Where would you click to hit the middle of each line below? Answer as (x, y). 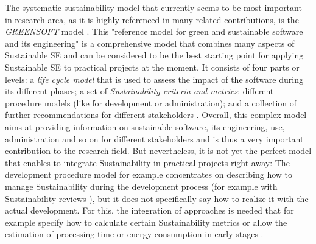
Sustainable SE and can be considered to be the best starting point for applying (154, 55)
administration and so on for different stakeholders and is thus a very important (154, 138)
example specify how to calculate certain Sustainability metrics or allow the (146, 222)
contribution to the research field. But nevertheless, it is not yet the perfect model (158, 151)
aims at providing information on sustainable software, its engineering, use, (145, 126)
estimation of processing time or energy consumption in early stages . (134, 234)
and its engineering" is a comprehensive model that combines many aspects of (150, 43)
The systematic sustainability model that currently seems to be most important (153, 7)
